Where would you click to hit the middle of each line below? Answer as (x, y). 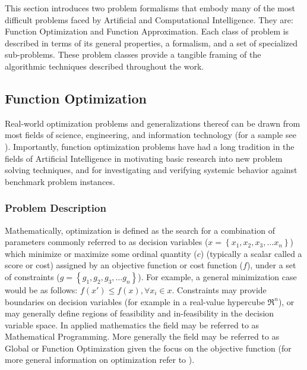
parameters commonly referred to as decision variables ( (107, 242)
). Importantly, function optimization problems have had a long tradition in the (150, 146)
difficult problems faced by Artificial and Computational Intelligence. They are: (149, 19)
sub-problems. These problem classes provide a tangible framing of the (133, 54)
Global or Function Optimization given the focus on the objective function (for (148, 348)
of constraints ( (32, 276)
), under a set (271, 265)
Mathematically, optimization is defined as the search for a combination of (140, 230)
